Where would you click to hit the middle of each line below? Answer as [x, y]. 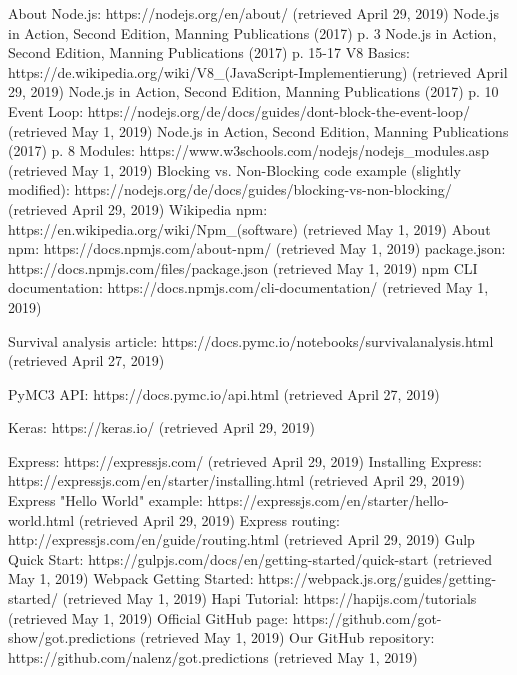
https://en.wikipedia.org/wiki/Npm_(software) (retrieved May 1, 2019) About [249, 228]
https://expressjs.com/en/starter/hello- [328, 500]
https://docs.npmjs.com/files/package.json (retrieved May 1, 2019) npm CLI [243, 267]
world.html [41, 519]
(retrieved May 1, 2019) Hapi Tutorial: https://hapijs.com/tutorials [269, 598]
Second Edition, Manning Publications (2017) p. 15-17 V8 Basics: [209, 52]
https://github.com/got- [367, 617]
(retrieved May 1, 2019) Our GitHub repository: [287, 637]
